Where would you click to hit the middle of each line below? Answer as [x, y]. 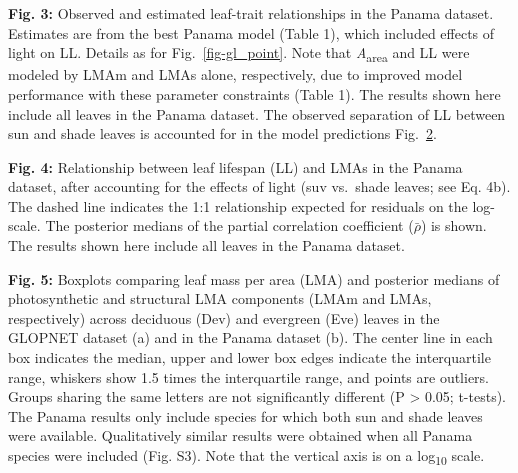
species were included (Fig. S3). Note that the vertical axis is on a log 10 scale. [246, 456]
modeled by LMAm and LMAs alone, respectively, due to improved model [235, 74]
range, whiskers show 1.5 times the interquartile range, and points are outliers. [249, 376]
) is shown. [453, 225]
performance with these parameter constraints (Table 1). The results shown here [254, 93]
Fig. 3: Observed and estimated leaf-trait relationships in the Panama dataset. [251, 13]
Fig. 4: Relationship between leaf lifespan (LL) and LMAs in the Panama [235, 166]
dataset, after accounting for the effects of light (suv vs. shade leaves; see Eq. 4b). [259, 186]
